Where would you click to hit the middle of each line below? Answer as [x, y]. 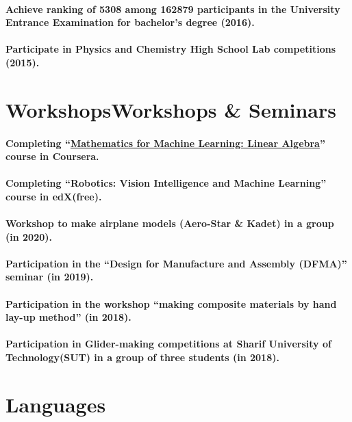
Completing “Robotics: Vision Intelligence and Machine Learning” [166, 183]
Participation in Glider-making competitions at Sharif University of [168, 344]
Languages [56, 404]
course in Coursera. [52, 156]
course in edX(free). [54, 196]
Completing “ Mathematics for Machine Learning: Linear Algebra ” [165, 143]
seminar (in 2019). [50, 277]
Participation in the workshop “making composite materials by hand [171, 303]
